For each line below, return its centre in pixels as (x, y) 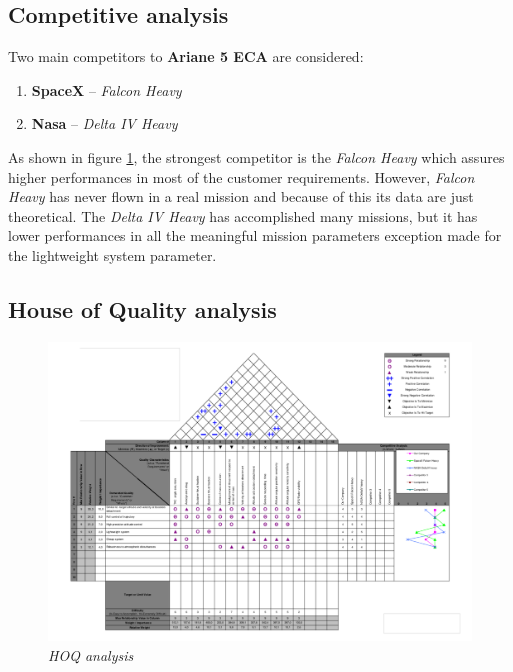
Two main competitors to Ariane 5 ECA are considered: (186, 56)
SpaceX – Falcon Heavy (106, 89)
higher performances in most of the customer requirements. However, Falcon (241, 176)
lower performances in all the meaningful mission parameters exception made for (255, 235)
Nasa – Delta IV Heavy (104, 123)
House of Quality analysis (142, 308)
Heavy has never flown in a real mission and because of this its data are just (241, 196)
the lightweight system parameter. (112, 254)
